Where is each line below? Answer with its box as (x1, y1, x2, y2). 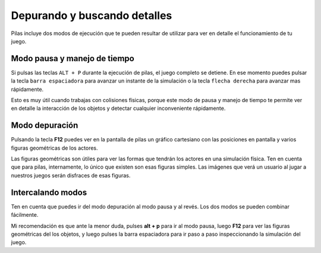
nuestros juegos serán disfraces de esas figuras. (11, 172, 131, 179)
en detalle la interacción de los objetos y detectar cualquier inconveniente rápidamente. (11, 105, 226, 112)
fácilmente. (11, 211, 39, 219)
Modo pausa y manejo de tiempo (11, 53, 135, 64)
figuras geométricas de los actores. (11, 144, 98, 151)
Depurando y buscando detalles (11, 9, 172, 22)
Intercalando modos (11, 187, 87, 197)
